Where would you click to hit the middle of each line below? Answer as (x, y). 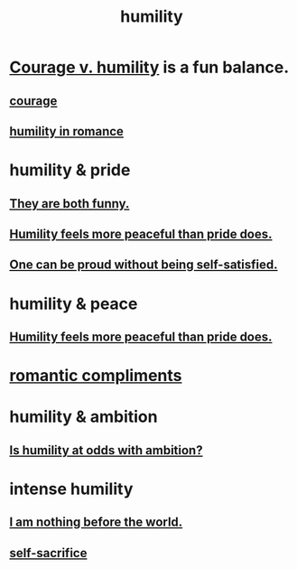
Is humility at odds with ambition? (106, 450)
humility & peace (74, 303)
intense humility (71, 489)
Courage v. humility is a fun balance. (149, 67)
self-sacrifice (48, 553)
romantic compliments (96, 376)
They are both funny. (70, 204)
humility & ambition (84, 417)
